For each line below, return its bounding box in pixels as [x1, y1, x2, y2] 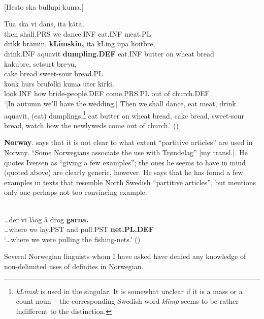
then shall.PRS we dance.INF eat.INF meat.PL [4, 28, 151, 39]
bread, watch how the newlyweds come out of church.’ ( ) [4, 120, 179, 130]
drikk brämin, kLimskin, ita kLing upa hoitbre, [4, 38, 155, 49]
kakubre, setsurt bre [4, 58, 67, 69]
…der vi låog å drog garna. [4, 214, 89, 224]
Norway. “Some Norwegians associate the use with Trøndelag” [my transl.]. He [4, 147, 248, 157]
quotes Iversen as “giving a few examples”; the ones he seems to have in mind [4, 157, 246, 167]
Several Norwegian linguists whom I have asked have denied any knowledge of [4, 251, 246, 262]
